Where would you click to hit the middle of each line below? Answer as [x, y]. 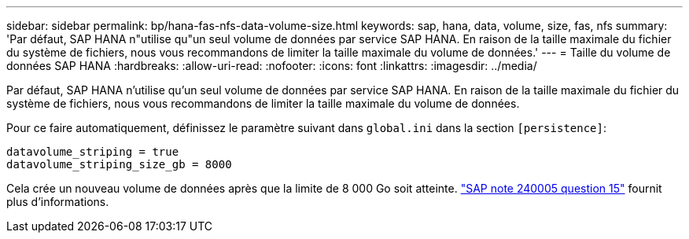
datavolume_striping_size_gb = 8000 [119, 164]
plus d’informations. [58, 202]
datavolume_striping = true [93, 152]
